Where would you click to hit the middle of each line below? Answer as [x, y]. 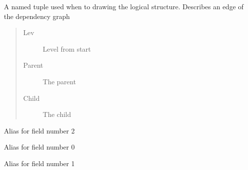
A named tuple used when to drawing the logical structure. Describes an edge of [124, 6]
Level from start [67, 48]
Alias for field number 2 [39, 130]
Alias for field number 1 [39, 163]
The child [57, 114]
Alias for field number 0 [39, 147]
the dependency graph [37, 16]
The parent [59, 81]
